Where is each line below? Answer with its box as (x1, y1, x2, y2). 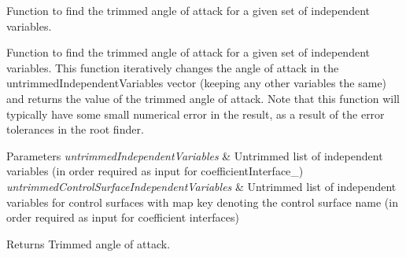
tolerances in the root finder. (6, 121, 144, 138)
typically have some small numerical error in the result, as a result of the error (6, 105, 385, 122)
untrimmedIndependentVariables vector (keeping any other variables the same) (6, 75, 387, 91)
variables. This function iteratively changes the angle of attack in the (6, 59, 339, 75)
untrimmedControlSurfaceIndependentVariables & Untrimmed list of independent (6, 178, 397, 194)
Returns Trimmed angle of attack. (6, 235, 171, 251)
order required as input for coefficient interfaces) (6, 209, 239, 226)
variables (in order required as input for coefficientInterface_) (6, 163, 304, 179)
